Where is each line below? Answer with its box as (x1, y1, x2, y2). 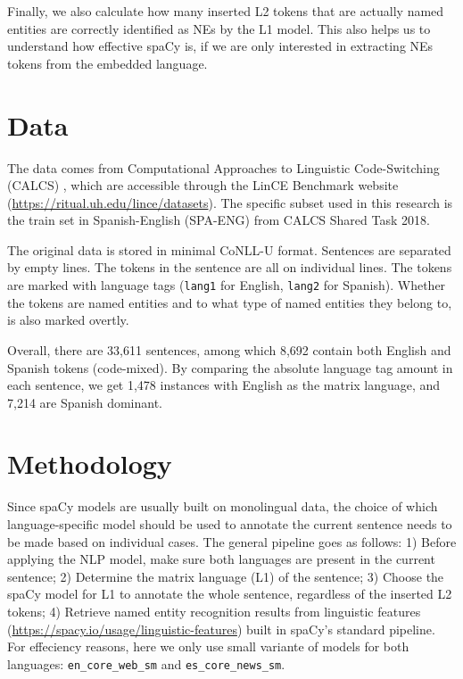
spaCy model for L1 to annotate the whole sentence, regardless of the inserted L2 (7, 584, 452, 603)
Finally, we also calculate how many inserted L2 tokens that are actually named (7, 2, 444, 20)
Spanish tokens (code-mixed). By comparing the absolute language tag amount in (7, 358, 453, 377)
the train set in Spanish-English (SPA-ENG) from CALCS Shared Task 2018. (7, 211, 430, 229)
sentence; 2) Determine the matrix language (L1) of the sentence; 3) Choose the (7, 567, 444, 585)
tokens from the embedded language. (7, 54, 208, 72)
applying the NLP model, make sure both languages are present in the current (7, 550, 435, 568)
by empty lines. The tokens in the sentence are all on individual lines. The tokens (7, 258, 452, 277)
